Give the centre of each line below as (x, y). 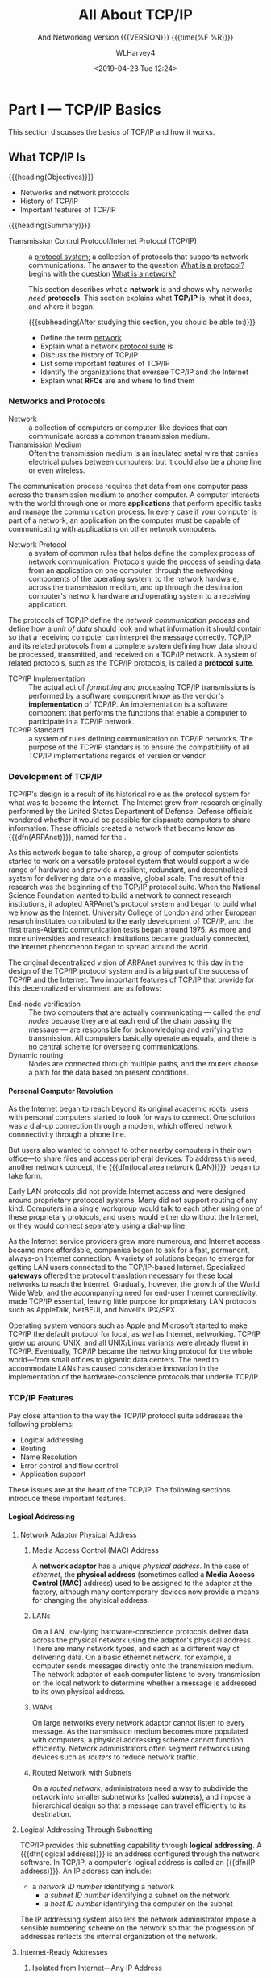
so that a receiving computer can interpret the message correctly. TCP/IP (130, 637)
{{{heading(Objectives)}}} (51, 177)
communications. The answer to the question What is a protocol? (136, 265)
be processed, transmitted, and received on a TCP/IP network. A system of (133, 654)
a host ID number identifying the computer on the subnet (138, 1903)
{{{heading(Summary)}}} (50, 225)
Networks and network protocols (75, 192)
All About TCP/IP (135, 15)
